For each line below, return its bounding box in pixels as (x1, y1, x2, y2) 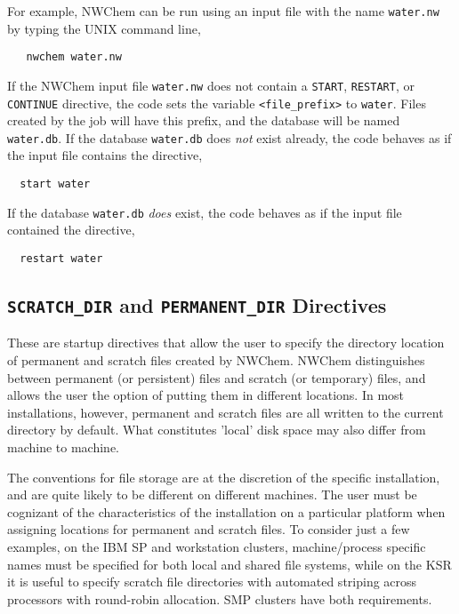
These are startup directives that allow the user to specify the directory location (7, 333, 445, 352)
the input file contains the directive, (7, 146, 203, 164)
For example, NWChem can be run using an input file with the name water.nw (7, 2, 439, 20)
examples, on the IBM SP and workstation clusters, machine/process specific (7, 537, 426, 555)
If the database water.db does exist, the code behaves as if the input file (7, 203, 402, 221)
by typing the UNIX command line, (7, 19, 201, 37)
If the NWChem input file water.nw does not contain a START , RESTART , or (7, 76, 415, 94)
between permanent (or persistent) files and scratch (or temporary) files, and (7, 368, 426, 387)
